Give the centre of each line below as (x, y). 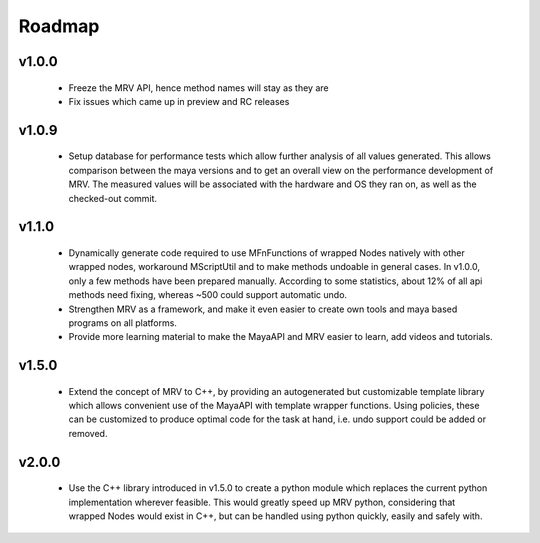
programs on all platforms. (122, 322)
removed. (88, 433)
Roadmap (59, 26)
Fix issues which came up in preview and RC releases (179, 101)
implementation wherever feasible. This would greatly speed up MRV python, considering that (262, 502)
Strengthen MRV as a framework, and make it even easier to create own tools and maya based (263, 309)
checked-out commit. (113, 198)
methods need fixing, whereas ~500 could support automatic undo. (208, 295)
